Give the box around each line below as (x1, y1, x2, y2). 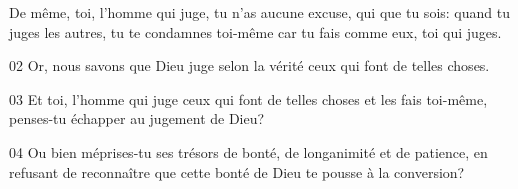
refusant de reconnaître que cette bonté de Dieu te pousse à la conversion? (9, 161, 465, 182)
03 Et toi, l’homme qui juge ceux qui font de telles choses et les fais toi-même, (9, 88, 488, 109)
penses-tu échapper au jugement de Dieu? (9, 108, 265, 129)
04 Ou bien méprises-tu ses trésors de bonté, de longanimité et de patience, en (9, 141, 488, 162)
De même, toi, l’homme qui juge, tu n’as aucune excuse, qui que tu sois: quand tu (9, 2, 510, 22)
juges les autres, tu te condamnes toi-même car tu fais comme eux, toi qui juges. (9, 21, 502, 42)
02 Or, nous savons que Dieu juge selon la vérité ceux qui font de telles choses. (9, 55, 490, 76)
